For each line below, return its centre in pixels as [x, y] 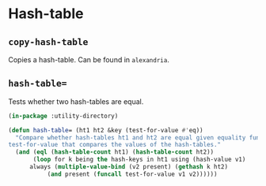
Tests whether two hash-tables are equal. [76, 101]
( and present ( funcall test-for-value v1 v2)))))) [132, 174]
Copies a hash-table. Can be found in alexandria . [89, 60]
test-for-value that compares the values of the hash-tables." [115, 145]
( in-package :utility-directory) [63, 116]
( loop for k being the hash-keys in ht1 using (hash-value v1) [139, 160]
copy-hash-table [48, 42]
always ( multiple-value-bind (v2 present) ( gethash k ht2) [128, 167]
